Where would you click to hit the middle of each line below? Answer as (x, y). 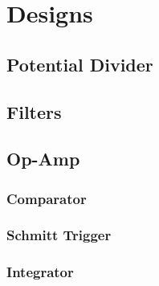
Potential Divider (80, 64)
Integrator (40, 272)
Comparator (47, 198)
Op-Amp (43, 159)
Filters (34, 111)
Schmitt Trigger (59, 235)
